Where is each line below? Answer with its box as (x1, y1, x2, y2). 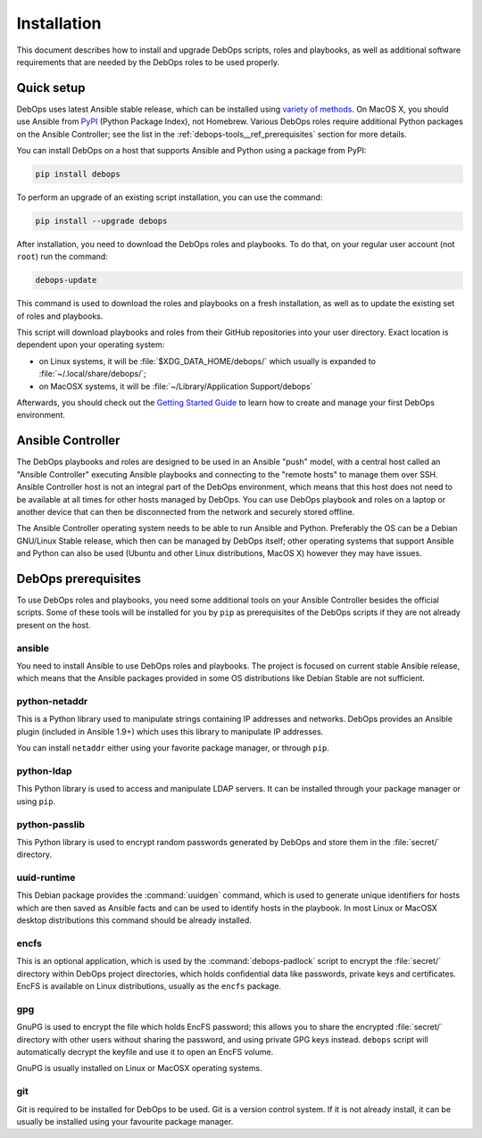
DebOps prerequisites (16, 571, 142, 586)
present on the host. (16, 619, 91, 630)
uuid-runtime (16, 871, 76, 884)
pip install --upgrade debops (35, 215, 168, 226)
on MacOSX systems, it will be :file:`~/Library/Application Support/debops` (38, 380, 313, 392)
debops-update (35, 275, 97, 286)
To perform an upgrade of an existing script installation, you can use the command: (16, 192, 323, 203)
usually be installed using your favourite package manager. (16, 1116, 234, 1126)
